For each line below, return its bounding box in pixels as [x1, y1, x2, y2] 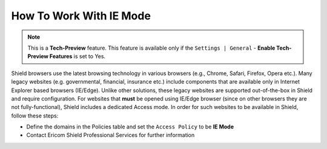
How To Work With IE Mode [11, 9, 151, 22]
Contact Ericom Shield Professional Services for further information [26, 131, 195, 139]
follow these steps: [11, 112, 59, 119]
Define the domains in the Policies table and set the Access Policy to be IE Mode [26, 123, 234, 130]
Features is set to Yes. [49, 53, 106, 60]
